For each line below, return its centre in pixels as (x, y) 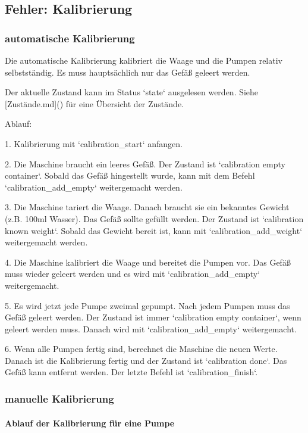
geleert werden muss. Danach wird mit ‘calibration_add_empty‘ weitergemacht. (151, 328)
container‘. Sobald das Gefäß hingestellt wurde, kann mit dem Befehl (130, 175)
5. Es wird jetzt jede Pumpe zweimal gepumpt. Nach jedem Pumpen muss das (147, 305)
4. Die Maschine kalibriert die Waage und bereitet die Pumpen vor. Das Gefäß (148, 262)
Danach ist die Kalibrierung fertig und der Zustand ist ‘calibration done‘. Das (146, 360)
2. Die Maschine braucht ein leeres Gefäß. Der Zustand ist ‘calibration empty (145, 163)
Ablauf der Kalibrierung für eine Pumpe (90, 423)
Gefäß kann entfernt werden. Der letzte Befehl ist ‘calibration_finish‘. (131, 372)
